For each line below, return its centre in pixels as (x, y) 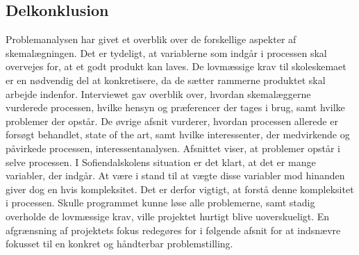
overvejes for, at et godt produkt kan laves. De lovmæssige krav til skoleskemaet (176, 66)
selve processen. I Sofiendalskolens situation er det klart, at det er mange (161, 162)
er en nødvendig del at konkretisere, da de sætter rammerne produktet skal (166, 80)
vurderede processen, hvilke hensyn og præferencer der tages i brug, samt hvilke (175, 107)
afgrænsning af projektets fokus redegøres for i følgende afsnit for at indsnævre (173, 230)
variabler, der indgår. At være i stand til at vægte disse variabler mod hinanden (175, 175)
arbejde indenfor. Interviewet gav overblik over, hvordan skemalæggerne (158, 93)
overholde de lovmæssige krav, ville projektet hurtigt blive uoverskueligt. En (168, 216)
